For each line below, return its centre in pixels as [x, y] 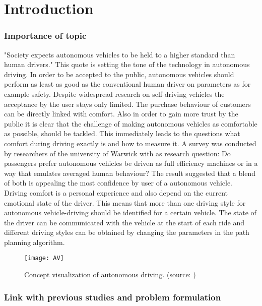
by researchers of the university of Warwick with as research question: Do [117, 153]
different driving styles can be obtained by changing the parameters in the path [127, 232]
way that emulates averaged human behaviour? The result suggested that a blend [130, 173]
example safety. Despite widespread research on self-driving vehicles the [114, 94]
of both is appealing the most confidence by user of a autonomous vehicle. [118, 183]
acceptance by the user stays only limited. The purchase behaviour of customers [127, 104]
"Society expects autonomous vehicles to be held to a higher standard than [120, 54]
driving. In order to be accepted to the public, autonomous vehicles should [119, 74]
